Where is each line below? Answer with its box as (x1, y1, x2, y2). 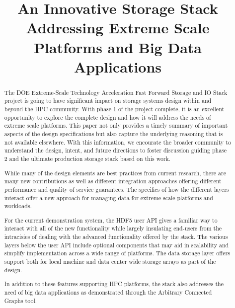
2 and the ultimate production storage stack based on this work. (4, 154, 171, 162)
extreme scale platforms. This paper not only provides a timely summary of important (4, 121, 228, 130)
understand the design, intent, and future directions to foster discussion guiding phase (4, 146, 227, 154)
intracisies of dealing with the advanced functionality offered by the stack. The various (4, 232, 228, 241)
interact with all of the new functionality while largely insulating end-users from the (4, 224, 222, 232)
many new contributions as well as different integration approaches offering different (4, 177, 222, 185)
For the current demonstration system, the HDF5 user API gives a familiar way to (4, 216, 218, 224)
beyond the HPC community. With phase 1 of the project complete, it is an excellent (4, 105, 225, 113)
